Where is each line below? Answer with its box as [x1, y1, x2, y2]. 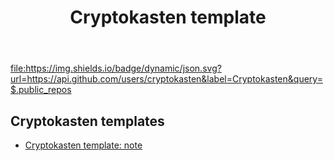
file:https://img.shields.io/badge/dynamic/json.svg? [10, 62, 222, 75]
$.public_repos [10, 84, 72, 96]
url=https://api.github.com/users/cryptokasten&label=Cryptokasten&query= [10, 73, 323, 85]
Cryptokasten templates [10, 112, 165, 130]
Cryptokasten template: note [24, 139, 143, 151]
